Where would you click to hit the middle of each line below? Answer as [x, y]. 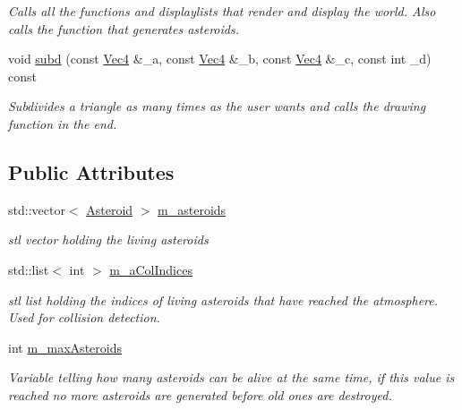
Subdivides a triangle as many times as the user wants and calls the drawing [217, 106]
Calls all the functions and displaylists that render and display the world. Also [222, 11]
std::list [29, 269]
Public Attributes [91, 171]
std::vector [37, 209]
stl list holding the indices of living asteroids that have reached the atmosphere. [223, 299]
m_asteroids [192, 209]
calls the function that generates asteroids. [124, 28]
